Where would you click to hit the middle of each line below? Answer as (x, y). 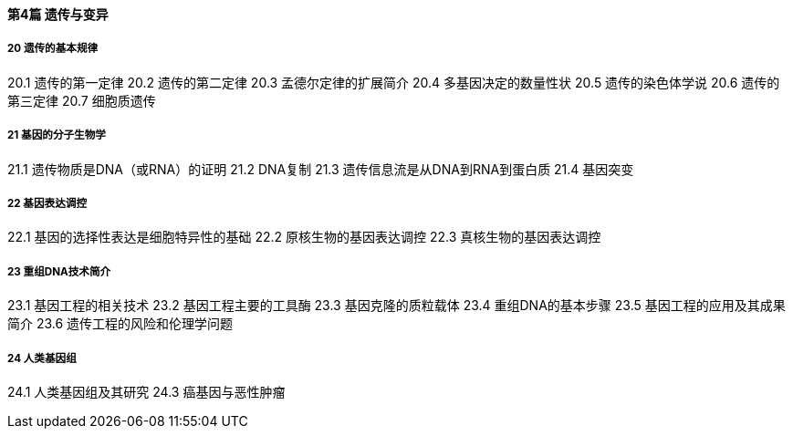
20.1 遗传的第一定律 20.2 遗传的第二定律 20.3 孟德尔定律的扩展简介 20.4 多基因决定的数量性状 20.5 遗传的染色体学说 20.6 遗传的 (394, 82)
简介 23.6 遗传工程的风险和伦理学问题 (120, 324)
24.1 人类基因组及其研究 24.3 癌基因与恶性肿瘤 (146, 391)
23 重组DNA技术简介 (59, 271)
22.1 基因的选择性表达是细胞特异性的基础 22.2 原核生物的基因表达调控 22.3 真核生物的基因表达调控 (304, 237)
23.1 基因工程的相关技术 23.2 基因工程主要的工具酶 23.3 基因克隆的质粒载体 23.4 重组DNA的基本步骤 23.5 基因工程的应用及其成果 (396, 306)
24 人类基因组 (42, 358)
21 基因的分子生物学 (57, 135)
